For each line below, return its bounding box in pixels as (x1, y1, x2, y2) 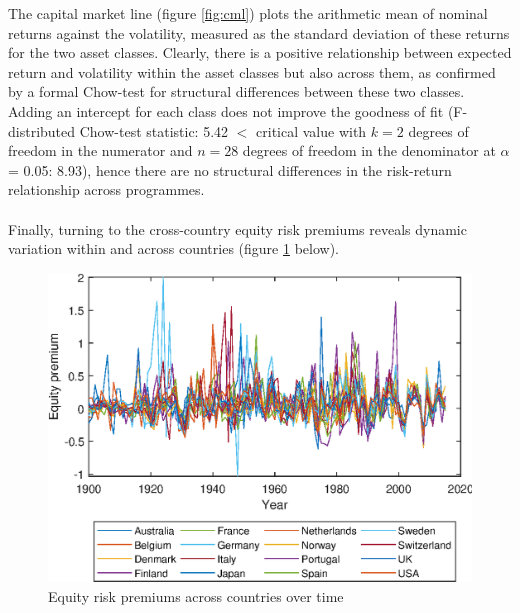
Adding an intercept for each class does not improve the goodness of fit (8, 100, 444, 121)
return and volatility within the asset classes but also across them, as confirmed (8, 61, 496, 82)
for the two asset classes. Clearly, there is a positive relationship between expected (8, 42, 512, 63)
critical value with (256, 120, 367, 141)
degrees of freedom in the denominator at (242, 140, 496, 161)
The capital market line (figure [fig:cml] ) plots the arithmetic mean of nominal (8, 3, 488, 23)
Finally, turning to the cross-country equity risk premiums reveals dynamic (8, 218, 467, 239)
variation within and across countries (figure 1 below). (8, 238, 339, 259)
